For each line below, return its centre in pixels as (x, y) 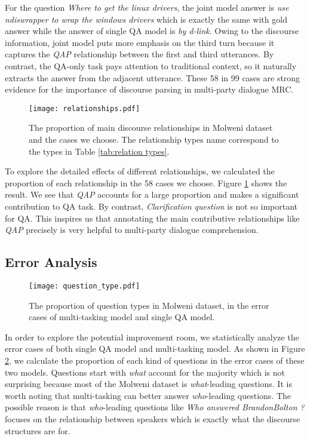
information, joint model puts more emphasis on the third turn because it (140, 42)
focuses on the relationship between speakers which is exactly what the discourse (153, 418)
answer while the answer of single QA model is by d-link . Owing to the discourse (152, 31)
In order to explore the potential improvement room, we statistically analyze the (152, 337)
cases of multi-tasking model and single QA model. (122, 317)
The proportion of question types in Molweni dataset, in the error (149, 305)
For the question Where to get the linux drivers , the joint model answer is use (147, 7)
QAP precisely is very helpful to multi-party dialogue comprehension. (132, 230)
